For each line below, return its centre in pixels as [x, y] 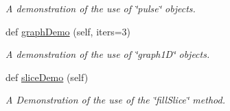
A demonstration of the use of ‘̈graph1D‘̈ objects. [108, 54]
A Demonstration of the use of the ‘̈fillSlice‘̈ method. [115, 100]
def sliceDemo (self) [47, 77]
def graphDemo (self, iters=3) [68, 31]
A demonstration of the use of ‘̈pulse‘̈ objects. [101, 8]
